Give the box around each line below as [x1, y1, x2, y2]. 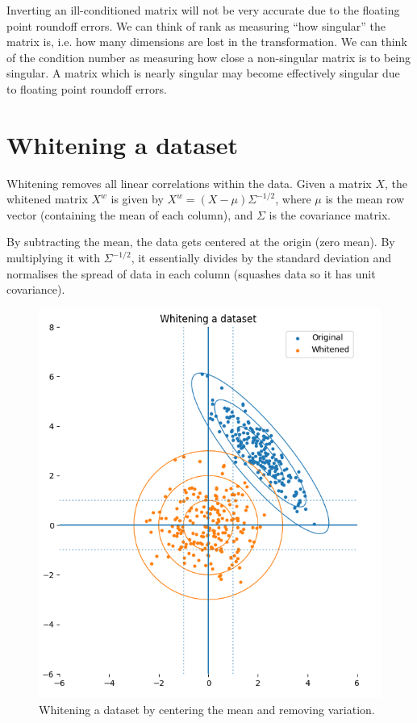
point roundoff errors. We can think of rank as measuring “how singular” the [6, 17, 386, 34]
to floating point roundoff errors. [6, 80, 167, 97]
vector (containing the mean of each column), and [6, 206, 253, 223]
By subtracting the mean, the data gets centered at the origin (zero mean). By [6, 233, 395, 250]
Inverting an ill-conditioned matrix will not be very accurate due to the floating [6, 2, 400, 18]
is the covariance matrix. [269, 206, 391, 223]
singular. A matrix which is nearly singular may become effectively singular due [6, 65, 400, 81]
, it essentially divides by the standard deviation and [131, 249, 392, 266]
